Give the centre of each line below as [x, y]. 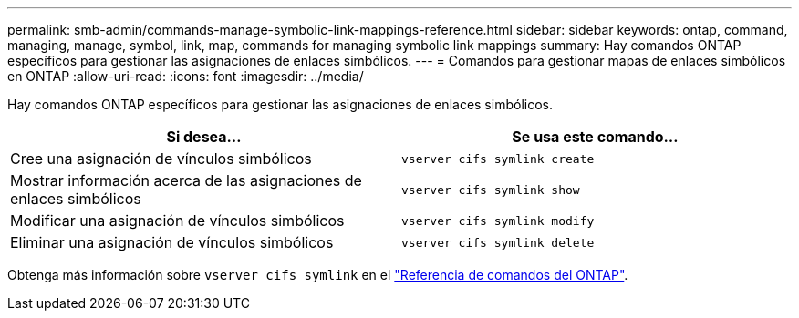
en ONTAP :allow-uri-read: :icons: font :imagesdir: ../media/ [186, 76]
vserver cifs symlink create [498, 159]
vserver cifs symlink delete [498, 242]
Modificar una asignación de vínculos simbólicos [177, 221]
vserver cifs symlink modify [498, 221]
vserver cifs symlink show [491, 190]
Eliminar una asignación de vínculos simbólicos [172, 242]
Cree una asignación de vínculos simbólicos [161, 159]
